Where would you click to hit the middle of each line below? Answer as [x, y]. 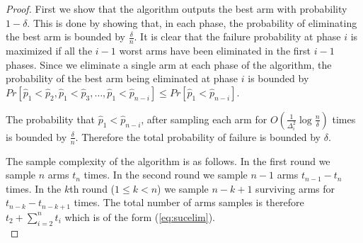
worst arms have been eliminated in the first [215, 51]
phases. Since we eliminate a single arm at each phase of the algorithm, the [169, 64]
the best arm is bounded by [65, 36]
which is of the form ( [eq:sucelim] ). [140, 216]
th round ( [92, 188]
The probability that [51, 119]
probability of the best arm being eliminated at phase [122, 78]
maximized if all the [49, 51]
